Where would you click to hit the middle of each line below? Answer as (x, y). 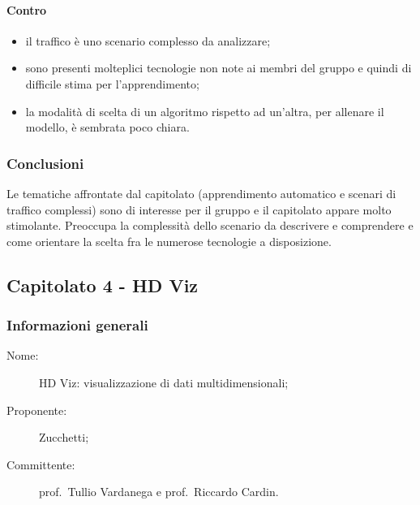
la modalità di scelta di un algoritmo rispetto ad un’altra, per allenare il (205, 111)
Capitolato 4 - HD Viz (103, 285)
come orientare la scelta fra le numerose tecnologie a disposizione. (169, 241)
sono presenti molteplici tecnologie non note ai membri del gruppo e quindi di (219, 68)
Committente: (41, 464)
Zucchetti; (64, 437)
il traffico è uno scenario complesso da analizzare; (148, 40)
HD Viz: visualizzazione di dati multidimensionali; (164, 382)
